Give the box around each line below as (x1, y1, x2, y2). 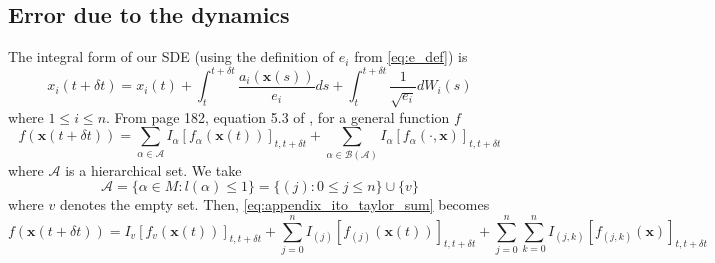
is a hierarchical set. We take (65, 159, 242, 180)
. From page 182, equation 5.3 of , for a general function (106, 106, 450, 127)
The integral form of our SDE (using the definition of (8, 46, 335, 67)
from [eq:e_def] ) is (354, 46, 468, 67)
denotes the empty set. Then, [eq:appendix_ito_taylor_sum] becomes (59, 194, 490, 215)
